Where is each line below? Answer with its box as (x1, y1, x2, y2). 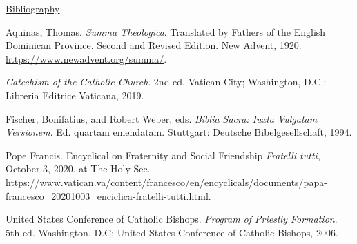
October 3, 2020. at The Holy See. (6, 161, 151, 176)
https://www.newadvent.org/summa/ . (6, 51, 167, 65)
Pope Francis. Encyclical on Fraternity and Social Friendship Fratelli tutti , (6, 148, 320, 162)
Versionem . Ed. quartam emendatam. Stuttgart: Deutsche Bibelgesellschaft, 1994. (6, 125, 352, 139)
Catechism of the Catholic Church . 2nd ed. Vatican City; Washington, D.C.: (6, 74, 327, 89)
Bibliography (6, 1, 60, 15)
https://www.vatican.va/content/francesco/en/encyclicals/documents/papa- (6, 174, 327, 189)
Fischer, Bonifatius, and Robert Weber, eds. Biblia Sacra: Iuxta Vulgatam (6, 111, 318, 125)
